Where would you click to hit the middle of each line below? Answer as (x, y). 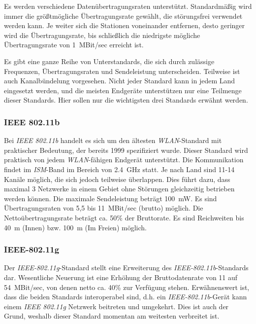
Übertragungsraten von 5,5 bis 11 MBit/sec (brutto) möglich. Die (104, 208)
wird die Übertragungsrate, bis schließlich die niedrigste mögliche (102, 35)
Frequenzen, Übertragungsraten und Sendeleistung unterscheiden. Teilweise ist (122, 71)
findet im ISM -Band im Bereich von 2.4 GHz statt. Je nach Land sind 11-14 (119, 169)
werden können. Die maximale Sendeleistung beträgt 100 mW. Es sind (111, 198)
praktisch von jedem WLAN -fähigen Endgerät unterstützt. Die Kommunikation (124, 160)
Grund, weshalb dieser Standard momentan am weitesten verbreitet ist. (112, 316)
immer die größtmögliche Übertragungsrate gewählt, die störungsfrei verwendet (123, 16)
